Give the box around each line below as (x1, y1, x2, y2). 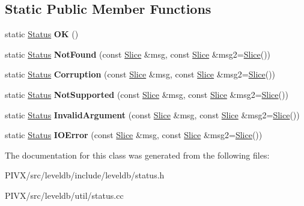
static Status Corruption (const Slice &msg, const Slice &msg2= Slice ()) (5, 68, 276, 80)
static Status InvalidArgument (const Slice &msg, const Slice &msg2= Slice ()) (5, 108, 300, 121)
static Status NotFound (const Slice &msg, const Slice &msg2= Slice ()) (5, 47, 271, 60)
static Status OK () (5, 28, 79, 40)
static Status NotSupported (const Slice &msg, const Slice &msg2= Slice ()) (5, 88, 288, 100)
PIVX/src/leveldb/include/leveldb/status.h (5, 169, 165, 181)
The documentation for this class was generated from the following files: (5, 148, 270, 161)
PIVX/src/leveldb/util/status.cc (5, 189, 124, 201)
